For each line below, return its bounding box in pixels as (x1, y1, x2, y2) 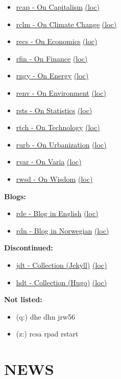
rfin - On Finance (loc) (16, 53, 88, 64)
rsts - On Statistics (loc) (16, 104, 92, 115)
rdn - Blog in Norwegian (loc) (16, 225, 109, 236)
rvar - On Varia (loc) (16, 156, 82, 167)
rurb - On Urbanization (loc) (16, 139, 107, 150)
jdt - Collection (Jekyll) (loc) (16, 259, 107, 270)
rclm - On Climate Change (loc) (16, 18, 117, 29)
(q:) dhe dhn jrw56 (16, 311, 75, 322)
